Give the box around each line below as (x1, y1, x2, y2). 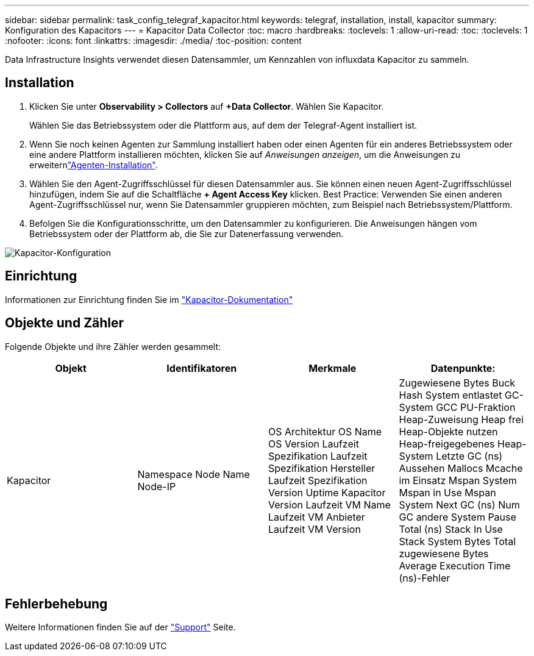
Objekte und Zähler (5, 315, 124, 331)
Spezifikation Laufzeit (268, 449, 368, 462)
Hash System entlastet (399, 388, 502, 401)
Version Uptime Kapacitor (268, 486, 386, 499)
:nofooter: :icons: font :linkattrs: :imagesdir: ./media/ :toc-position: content (5, 35, 302, 46)
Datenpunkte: (430, 362, 496, 374)
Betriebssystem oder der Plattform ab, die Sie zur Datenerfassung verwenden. (29, 228, 344, 239)
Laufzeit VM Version (268, 522, 361, 535)
